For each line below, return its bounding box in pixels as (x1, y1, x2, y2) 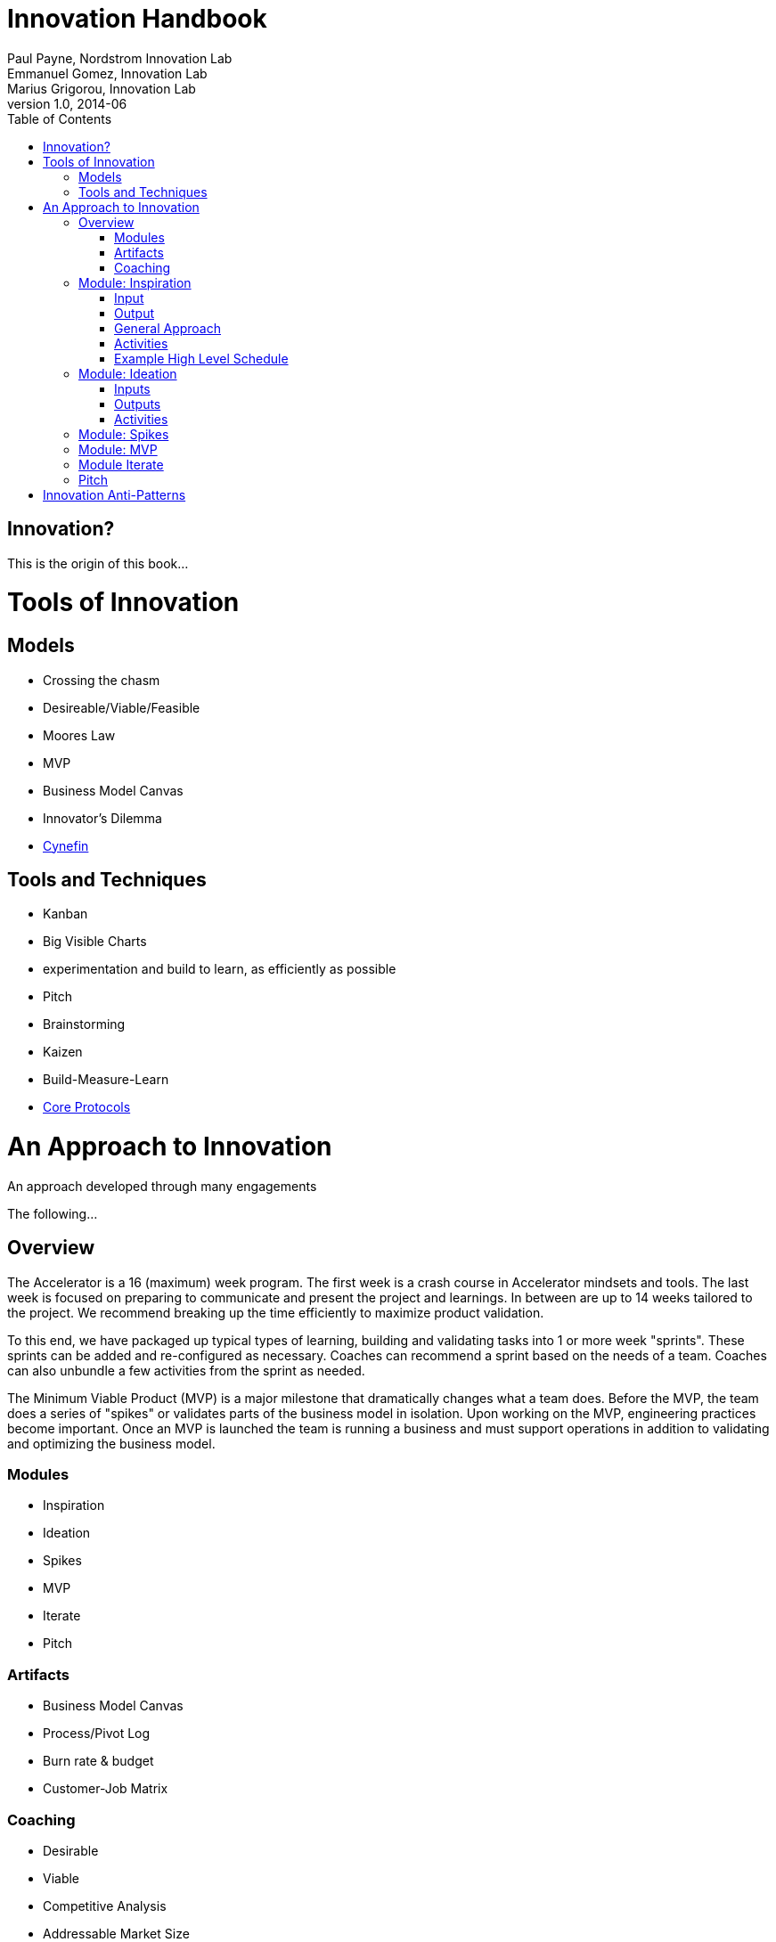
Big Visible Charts (43, 934, 147, 950)
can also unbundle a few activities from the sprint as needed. (7, 1362, 365, 1378)
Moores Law (43, 727, 116, 743)
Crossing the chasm (43, 672, 160, 688)
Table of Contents (7, 110, 112, 126)
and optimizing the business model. (7, 1435, 216, 1451)
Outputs (114, 396, 161, 412)
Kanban (43, 906, 88, 922)
